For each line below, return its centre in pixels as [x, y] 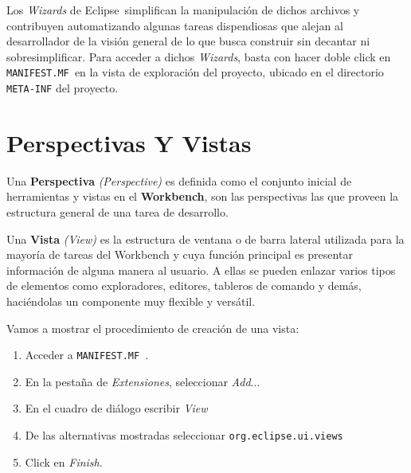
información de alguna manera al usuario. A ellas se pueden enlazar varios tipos [201, 270]
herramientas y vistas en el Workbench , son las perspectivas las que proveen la [203, 196]
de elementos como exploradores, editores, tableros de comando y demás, [184, 285]
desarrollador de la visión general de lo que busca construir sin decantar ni [188, 41]
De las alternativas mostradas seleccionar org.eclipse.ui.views [184, 435]
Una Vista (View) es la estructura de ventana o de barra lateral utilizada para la [205, 238]
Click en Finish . [64, 461]
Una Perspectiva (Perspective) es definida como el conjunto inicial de [179, 180]
